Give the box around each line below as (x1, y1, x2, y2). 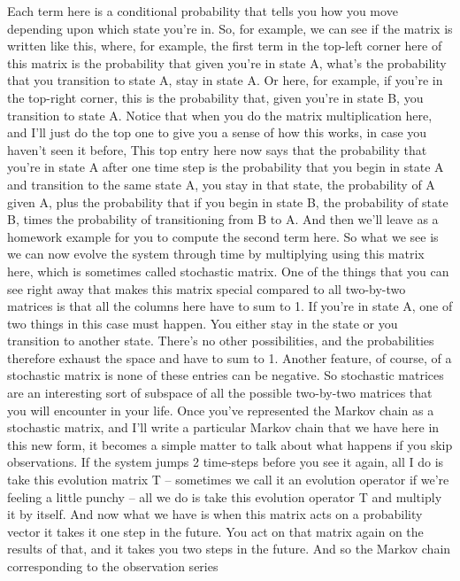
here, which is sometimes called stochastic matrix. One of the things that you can (7, 261, 449, 280)
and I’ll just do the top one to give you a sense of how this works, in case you (7, 123, 427, 142)
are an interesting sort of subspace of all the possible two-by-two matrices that (7, 383, 433, 402)
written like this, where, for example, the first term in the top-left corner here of (7, 36, 442, 55)
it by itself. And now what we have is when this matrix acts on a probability (7, 505, 423, 523)
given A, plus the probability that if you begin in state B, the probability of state (7, 192, 448, 211)
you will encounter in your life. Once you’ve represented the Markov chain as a (7, 400, 434, 419)
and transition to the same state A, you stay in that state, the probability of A (7, 174, 435, 193)
